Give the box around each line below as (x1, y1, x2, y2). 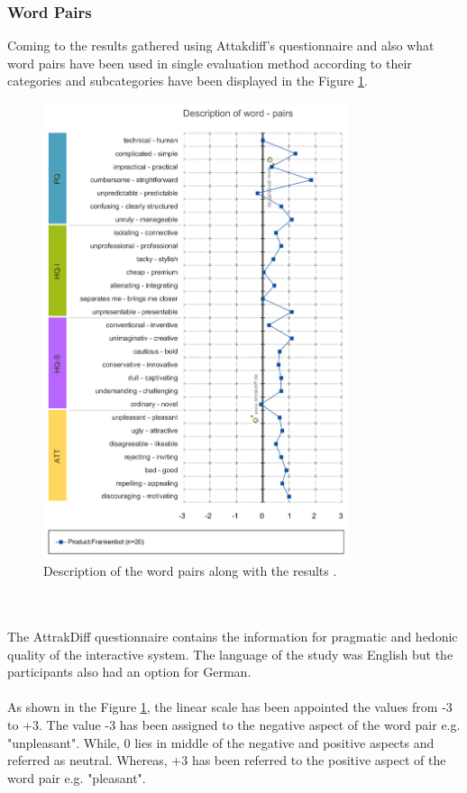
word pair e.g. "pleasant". (7, 768, 146, 787)
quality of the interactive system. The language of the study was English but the (7, 644, 453, 663)
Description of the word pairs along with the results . (43, 561, 337, 580)
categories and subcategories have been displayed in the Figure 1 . (7, 71, 369, 90)
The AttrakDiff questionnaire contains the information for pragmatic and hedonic (7, 626, 458, 645)
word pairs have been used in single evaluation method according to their (7, 53, 412, 72)
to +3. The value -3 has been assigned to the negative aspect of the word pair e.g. (7, 715, 461, 734)
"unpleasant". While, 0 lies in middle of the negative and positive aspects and (7, 733, 435, 752)
